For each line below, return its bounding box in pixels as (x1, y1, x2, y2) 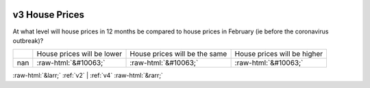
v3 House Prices (12, 9, 85, 20)
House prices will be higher (234, 49, 323, 59)
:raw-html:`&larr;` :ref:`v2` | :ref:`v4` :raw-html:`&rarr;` (12, 72, 164, 80)
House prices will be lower (36, 49, 123, 59)
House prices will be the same (129, 49, 227, 59)
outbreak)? (12, 36, 44, 44)
